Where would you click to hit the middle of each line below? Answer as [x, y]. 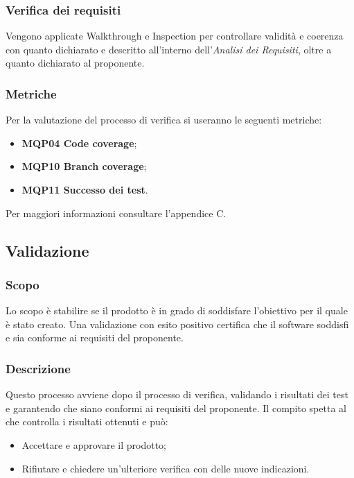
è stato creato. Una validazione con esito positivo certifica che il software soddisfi [177, 324]
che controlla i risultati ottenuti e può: [87, 421]
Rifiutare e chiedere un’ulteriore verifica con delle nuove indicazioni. [166, 468]
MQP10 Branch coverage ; [84, 166]
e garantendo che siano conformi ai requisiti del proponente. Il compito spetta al [176, 408]
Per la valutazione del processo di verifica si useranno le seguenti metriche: [164, 120]
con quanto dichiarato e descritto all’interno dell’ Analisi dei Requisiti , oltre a [169, 49]
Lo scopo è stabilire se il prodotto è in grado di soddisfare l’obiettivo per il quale [177, 310]
